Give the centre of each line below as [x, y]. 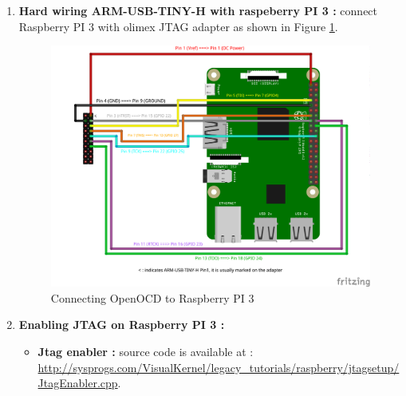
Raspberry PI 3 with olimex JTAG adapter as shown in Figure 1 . [178, 26]
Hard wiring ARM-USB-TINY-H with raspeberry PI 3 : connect [198, 10]
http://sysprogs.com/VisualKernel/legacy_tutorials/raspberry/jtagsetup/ [219, 367]
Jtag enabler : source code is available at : [146, 352]
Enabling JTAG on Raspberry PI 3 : [122, 325]
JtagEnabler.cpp [78, 383]
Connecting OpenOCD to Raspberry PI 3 [152, 297]
